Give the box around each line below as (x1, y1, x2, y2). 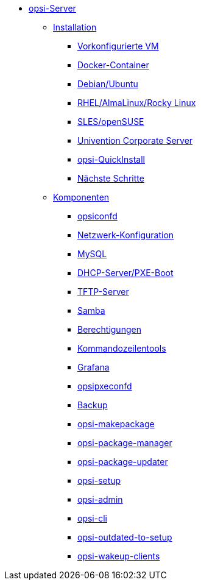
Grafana (77, 362, 110, 372)
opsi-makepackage (77, 419, 155, 429)
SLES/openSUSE (77, 116, 144, 127)
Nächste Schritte (77, 173, 144, 183)
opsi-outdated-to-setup (77, 532, 172, 542)
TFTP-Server (77, 286, 129, 297)
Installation (53, 22, 97, 32)
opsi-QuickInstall (77, 154, 145, 165)
